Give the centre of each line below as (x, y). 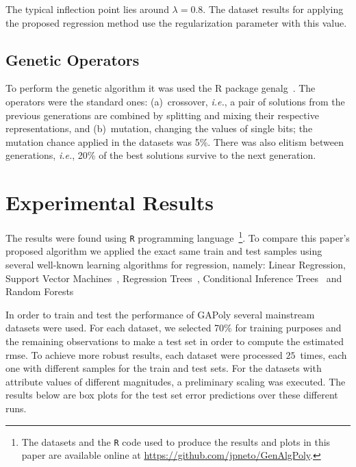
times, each (323, 354)
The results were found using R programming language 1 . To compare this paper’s (178, 237)
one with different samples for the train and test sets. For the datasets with (164, 368)
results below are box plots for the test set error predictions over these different (172, 395)
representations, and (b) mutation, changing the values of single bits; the (159, 128)
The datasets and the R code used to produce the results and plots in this (176, 441)
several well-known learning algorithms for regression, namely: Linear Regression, (176, 264)
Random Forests (40, 291)
